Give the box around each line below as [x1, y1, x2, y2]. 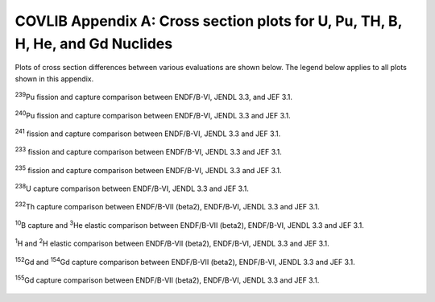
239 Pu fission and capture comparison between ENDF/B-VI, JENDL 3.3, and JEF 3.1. [14, 91, 293, 102]
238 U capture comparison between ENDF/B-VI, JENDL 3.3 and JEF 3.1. [14, 182, 250, 193]
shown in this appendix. [14, 73, 94, 84]
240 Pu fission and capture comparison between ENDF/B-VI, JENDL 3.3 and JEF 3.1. [14, 109, 292, 120]
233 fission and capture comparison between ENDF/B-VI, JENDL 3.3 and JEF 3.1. [14, 146, 282, 157]
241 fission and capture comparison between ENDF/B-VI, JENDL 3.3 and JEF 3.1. [14, 127, 281, 139]
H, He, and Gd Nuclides [14, 35, 173, 52]
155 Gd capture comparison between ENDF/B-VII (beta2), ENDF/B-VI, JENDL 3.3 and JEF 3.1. [14, 274, 320, 285]
